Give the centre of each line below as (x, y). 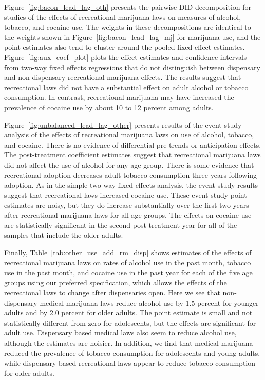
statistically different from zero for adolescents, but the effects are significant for (130, 322)
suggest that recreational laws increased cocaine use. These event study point (126, 195)
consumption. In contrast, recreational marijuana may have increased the (119, 97)
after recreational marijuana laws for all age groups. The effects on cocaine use (128, 215)
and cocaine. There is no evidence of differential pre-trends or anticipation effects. (133, 144)
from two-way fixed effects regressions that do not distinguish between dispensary (132, 67)
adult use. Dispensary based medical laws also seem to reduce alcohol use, (120, 333)
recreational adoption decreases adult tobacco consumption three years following (131, 175)
